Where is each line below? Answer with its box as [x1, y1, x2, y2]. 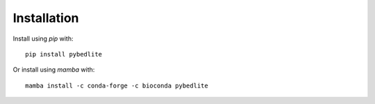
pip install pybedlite [25, 50, 103, 58]
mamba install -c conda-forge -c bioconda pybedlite [25, 81, 208, 90]
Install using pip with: [12, 34, 74, 43]
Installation [12, 10, 79, 25]
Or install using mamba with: [12, 65, 95, 74]
